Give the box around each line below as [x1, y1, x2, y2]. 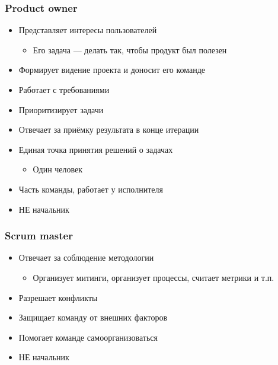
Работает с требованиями [18, 84, 110, 95]
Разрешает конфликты [18, 291, 98, 303]
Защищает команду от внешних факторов [18, 311, 168, 324]
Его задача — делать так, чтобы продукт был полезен [33, 43, 227, 56]
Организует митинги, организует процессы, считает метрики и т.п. [33, 271, 274, 283]
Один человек [33, 163, 83, 175]
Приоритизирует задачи [18, 103, 104, 116]
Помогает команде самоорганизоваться [18, 331, 158, 343]
